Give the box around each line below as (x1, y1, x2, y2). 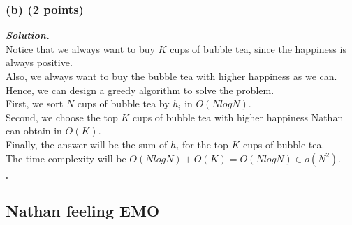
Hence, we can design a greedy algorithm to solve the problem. (6, 82, 274, 97)
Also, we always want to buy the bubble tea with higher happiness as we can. (6, 69, 337, 83)
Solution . (6, 28, 50, 42)
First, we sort (6, 96, 64, 111)
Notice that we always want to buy (6, 41, 155, 56)
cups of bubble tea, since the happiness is (170, 41, 346, 56)
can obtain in (6, 123, 62, 138)
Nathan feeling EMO (6, 199, 160, 221)
